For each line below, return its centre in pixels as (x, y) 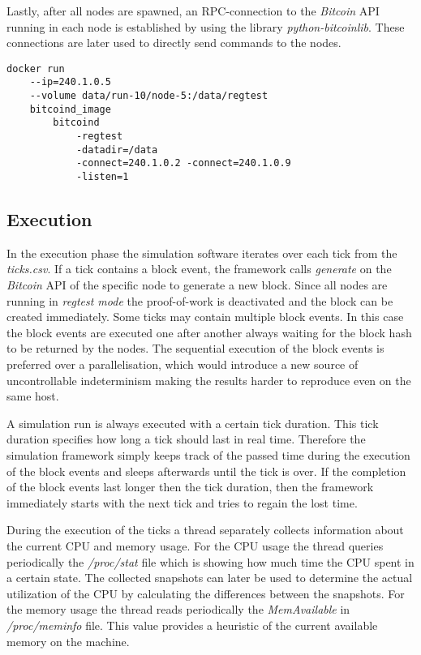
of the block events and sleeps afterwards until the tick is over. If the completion (206, 471)
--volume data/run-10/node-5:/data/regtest (149, 96)
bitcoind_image (70, 109)
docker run (36, 68)
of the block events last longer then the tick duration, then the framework (190, 487)
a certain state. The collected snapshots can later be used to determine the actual (210, 578)
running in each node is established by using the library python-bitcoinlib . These (206, 26)
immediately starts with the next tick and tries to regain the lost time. (182, 502)
